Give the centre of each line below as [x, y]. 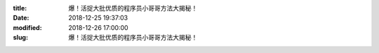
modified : [27, 27]
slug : [20, 38]
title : [20, 8]
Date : [21, 18]
